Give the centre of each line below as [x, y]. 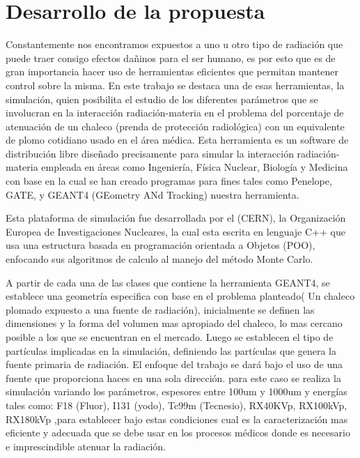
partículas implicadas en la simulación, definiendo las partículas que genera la [171, 350]
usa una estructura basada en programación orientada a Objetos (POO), [161, 245]
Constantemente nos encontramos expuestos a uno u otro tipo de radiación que [174, 44]
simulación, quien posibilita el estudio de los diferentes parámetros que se [162, 99]
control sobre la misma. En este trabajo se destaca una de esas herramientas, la [175, 85]
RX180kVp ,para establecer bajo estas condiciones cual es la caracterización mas [177, 419]
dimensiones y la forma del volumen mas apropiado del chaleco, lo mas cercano [174, 323]
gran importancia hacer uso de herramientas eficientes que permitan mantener [172, 71]
